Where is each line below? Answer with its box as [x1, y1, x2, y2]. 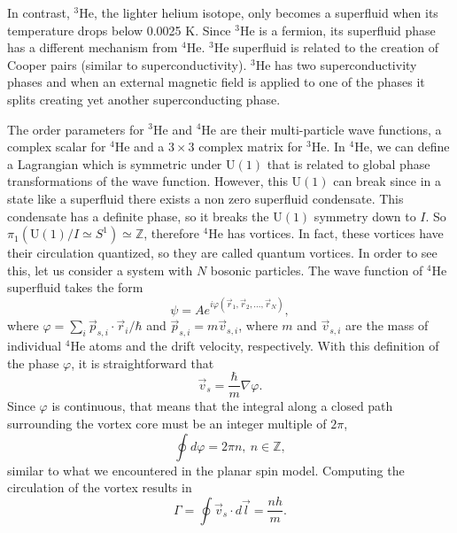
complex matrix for [198, 137, 303, 156]
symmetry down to [314, 206, 416, 225]
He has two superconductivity [255, 55, 417, 73]
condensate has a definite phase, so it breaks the [7, 206, 269, 225]
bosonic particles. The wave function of [210, 260, 423, 279]
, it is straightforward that [71, 353, 214, 372]
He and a [114, 137, 165, 156]
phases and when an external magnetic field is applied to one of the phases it [7, 73, 425, 91]
